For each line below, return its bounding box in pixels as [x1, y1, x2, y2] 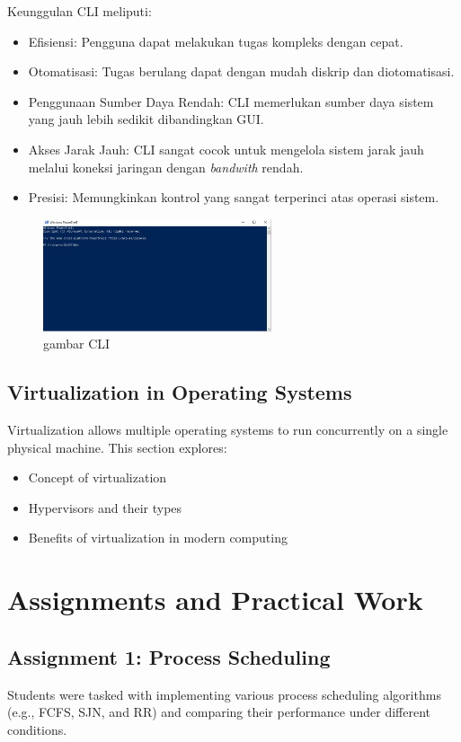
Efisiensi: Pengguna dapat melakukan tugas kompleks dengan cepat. [28, 31, 403, 50]
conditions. [7, 720, 67, 738]
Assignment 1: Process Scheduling [7, 642, 331, 670]
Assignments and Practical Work [7, 581, 423, 618]
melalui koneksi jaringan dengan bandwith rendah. [28, 157, 304, 176]
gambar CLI [43, 334, 111, 353]
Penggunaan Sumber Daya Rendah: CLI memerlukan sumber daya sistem [28, 92, 434, 110]
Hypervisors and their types [28, 498, 182, 517]
